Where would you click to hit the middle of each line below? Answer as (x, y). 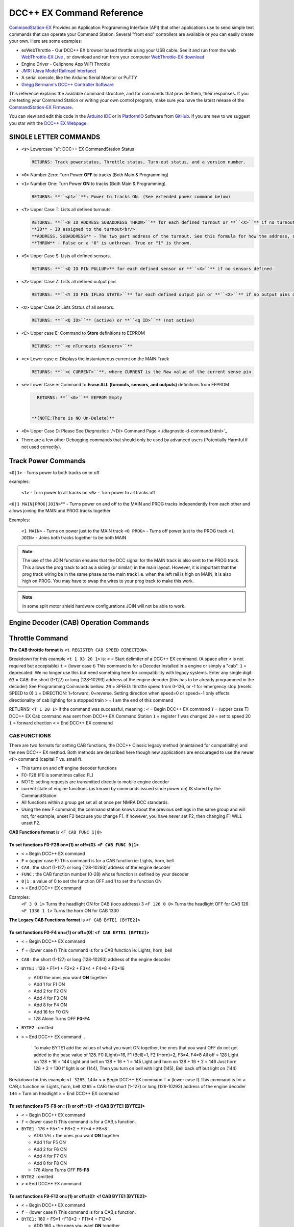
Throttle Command (38, 638)
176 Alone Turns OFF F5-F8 (61, 1170)
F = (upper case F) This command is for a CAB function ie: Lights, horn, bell (98, 860)
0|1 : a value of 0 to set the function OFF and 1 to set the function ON (91, 881)
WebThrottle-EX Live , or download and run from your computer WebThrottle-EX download (113, 57)
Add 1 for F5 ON (50, 1142)
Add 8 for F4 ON (50, 1005)
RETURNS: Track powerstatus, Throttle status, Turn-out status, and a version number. (139, 162)
